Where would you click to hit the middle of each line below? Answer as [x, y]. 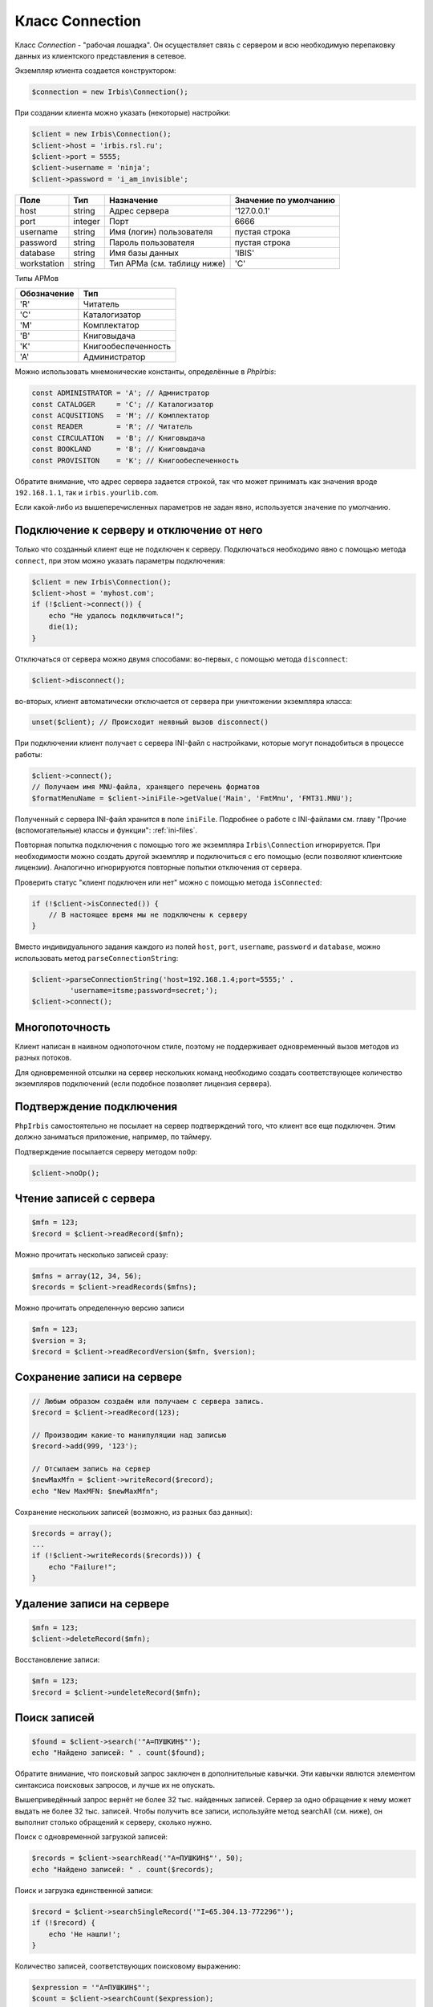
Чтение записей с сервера [85, 1199]
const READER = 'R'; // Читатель [112, 427]
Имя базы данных [144, 253]
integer [87, 221]
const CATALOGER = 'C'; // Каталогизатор [123, 404]
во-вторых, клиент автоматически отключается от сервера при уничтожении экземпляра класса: [184, 701]
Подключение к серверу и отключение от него [139, 530]
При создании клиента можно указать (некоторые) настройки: [123, 113]
